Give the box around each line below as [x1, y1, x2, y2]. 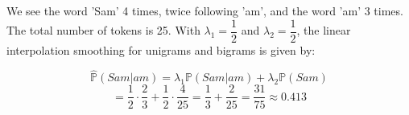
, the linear [296, 22, 351, 39]
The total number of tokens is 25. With [6, 22, 200, 39]
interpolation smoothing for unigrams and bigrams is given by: [6, 41, 316, 58]
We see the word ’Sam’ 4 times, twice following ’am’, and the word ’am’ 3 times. [6, 2, 403, 18]
